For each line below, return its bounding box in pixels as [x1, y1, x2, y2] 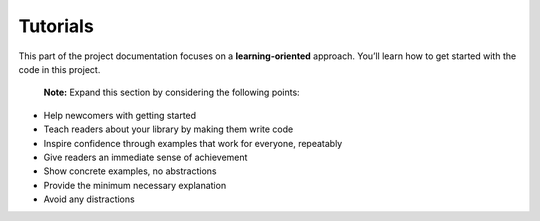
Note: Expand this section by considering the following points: [43, 86, 300, 99]
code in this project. [18, 63, 101, 75]
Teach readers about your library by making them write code [43, 123, 294, 135]
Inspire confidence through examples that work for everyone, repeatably [43, 137, 343, 149]
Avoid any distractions [43, 193, 135, 205]
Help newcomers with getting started [43, 109, 197, 121]
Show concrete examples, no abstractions [43, 165, 217, 177]
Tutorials [18, 15, 94, 37]
